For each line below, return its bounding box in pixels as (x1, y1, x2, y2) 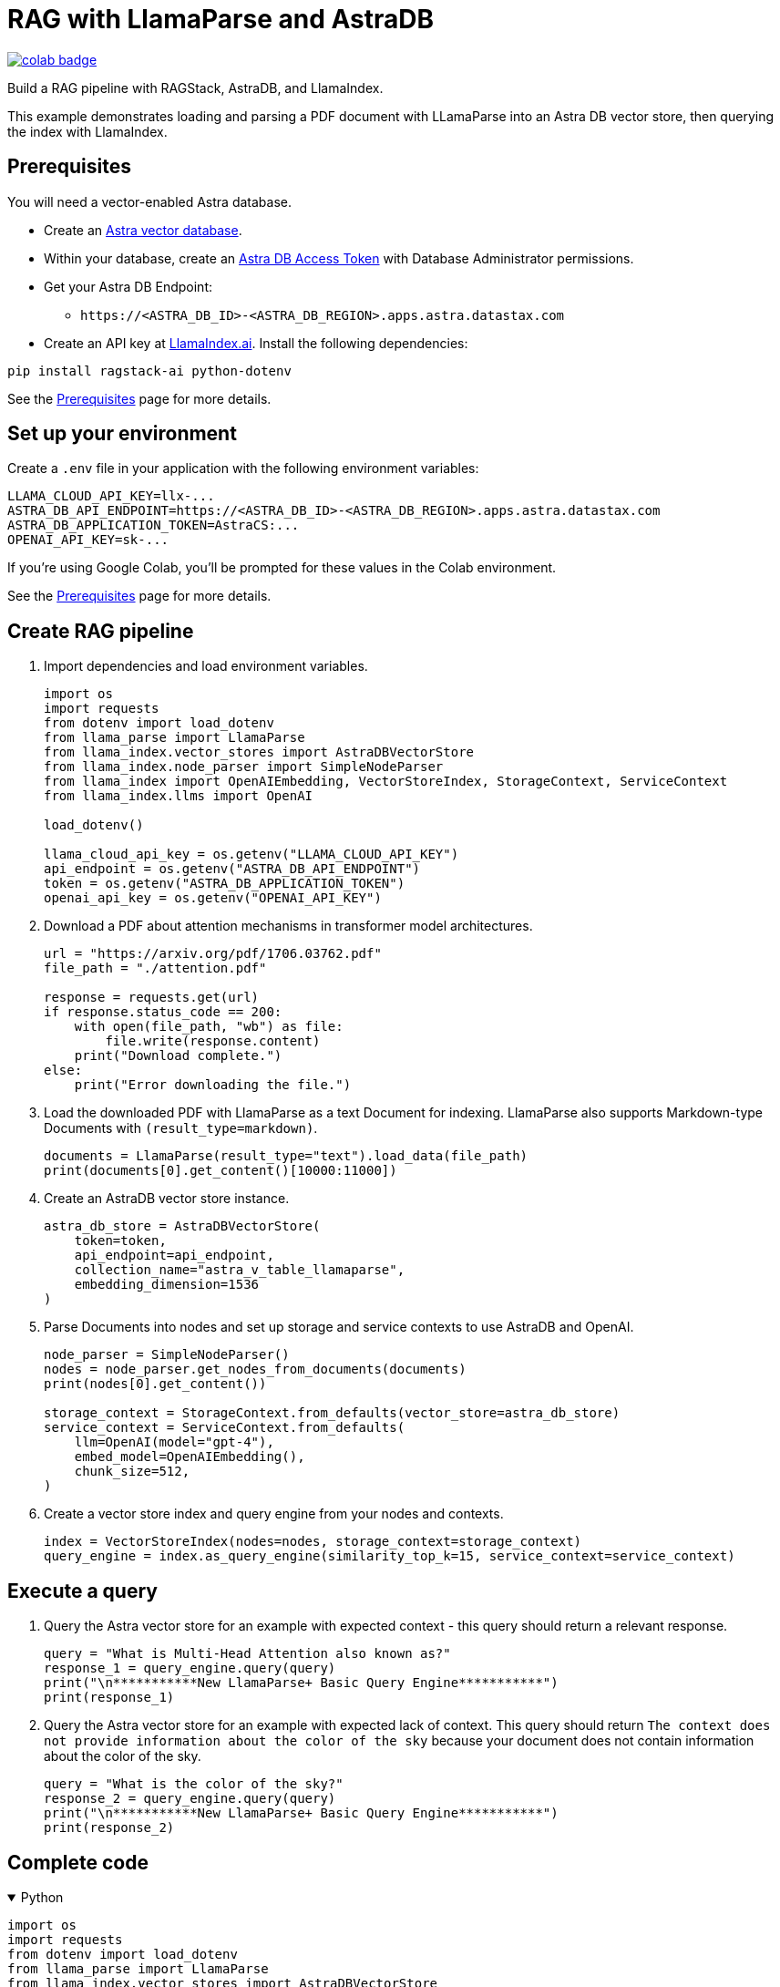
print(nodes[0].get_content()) (44, 1376, 267, 1392)
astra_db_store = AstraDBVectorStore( (44, 1219, 321, 1234)
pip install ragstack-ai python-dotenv (7, 363, 292, 378)
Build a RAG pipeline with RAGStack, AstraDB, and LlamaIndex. (7, 79, 384, 96)
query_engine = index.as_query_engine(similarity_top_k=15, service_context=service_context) (44, 1549, 735, 1564)
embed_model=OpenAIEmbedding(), (74, 1449, 305, 1465)
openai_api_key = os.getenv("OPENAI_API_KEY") (44, 891, 382, 906)
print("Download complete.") (74, 1048, 282, 1064)
